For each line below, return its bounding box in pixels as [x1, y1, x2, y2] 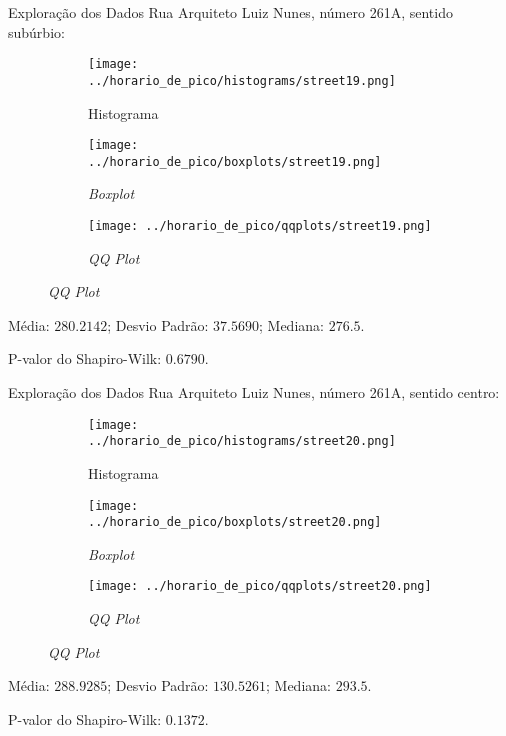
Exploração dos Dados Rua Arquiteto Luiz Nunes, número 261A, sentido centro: [8, 382, 500, 403]
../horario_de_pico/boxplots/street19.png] [88, 154, 382, 169]
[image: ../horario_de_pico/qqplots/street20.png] [88, 579, 432, 594]
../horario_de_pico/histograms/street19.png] [88, 73, 396, 88]
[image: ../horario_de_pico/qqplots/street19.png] [88, 219, 432, 233]
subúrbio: [8, 21, 65, 42]
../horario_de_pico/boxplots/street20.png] [88, 515, 382, 530]
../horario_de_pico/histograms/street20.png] [88, 434, 396, 449]
